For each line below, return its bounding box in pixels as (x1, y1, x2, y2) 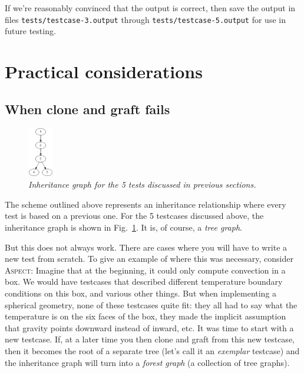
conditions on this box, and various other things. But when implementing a (5, 287, 277, 299)
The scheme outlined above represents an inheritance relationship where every (5, 198, 286, 210)
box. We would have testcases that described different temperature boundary (5, 275, 283, 288)
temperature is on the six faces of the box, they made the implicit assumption (5, 310, 286, 322)
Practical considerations (5, 59, 203, 84)
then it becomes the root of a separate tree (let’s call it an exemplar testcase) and (5, 344, 300, 357)
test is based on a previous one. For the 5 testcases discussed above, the (5, 209, 264, 222)
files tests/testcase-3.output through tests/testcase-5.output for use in (5, 13, 286, 25)
